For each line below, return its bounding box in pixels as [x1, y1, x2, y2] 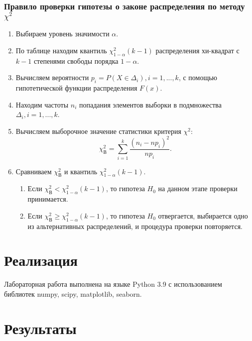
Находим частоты [15, 99, 69, 110]
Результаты [4, 318, 77, 338]
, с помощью [178, 72, 218, 83]
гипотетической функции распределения [15, 82, 137, 93]
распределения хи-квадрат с [155, 45, 240, 55]
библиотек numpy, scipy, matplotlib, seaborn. [4, 288, 142, 299]
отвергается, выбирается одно [158, 210, 248, 221]
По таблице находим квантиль [15, 45, 107, 55]
